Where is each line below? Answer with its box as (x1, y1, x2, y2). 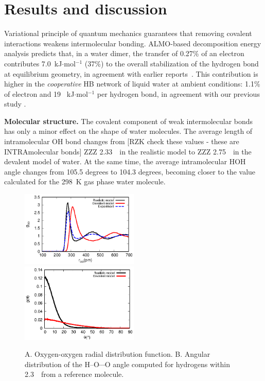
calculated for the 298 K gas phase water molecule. (4, 176, 166, 187)
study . (4, 98, 26, 109)
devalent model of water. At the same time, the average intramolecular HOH (4, 156, 246, 167)
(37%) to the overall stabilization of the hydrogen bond (84, 58, 259, 68)
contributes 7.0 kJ (4, 58, 62, 68)
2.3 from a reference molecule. (25, 369, 124, 379)
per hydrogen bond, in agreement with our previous (97, 88, 260, 99)
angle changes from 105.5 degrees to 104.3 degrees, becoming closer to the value (4, 166, 256, 177)
